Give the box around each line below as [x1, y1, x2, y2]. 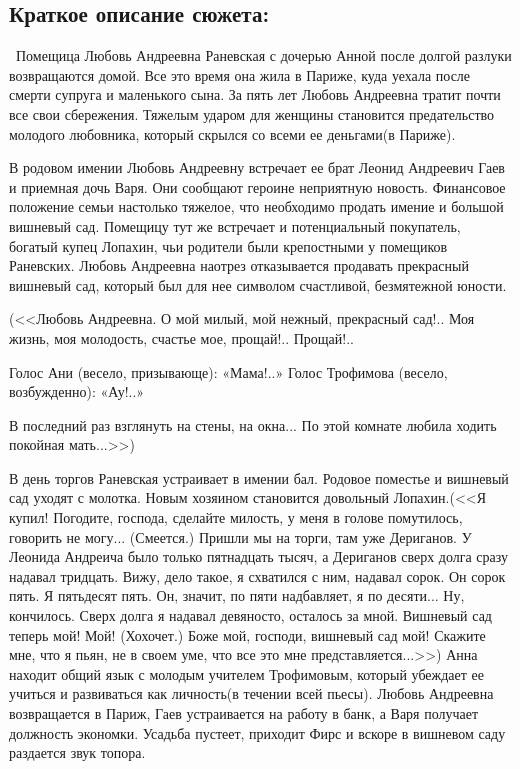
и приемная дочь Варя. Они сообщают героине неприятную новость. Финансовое [9, 176, 506, 197]
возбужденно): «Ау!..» [9, 381, 145, 402]
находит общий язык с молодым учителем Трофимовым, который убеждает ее [9, 663, 484, 684]
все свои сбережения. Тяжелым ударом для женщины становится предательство [9, 103, 495, 124]
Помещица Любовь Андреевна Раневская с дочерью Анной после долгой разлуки [15, 45, 512, 66]
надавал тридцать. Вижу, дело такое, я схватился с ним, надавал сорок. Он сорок [9, 565, 506, 586]
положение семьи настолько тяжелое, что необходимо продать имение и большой [9, 196, 504, 217]
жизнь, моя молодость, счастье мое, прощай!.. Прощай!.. [9, 327, 354, 348]
